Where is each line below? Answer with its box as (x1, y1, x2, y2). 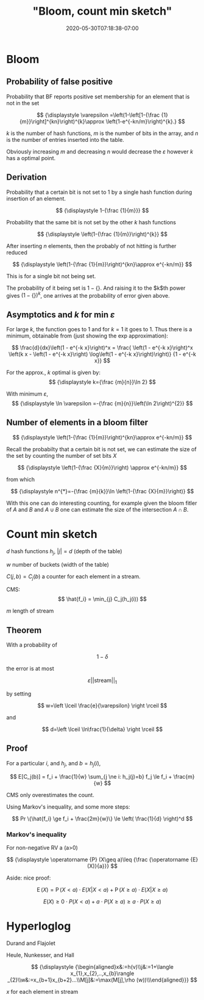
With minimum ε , (6, 390, 49, 398)
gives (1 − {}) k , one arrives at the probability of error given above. (6, 290, 170, 299)
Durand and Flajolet (6, 939, 56, 947)
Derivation (6, 172, 47, 183)
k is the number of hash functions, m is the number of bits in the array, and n (6, 130, 199, 137)
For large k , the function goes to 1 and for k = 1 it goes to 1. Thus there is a (6, 326, 192, 333)
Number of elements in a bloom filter (6, 417, 148, 428)
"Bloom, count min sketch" (32, 4, 172, 18)
